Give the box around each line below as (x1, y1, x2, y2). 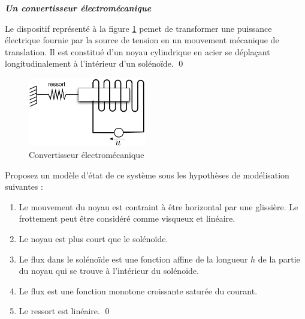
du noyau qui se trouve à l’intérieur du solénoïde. (19, 264, 199, 277)
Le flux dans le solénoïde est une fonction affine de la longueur (19, 252, 248, 265)
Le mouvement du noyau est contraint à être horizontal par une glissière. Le (19, 200, 298, 213)
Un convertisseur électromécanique (5, 2, 152, 14)
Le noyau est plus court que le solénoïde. (19, 232, 168, 245)
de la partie (258, 252, 300, 265)
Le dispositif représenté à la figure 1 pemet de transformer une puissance (5, 22, 272, 34)
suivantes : (5, 180, 43, 193)
